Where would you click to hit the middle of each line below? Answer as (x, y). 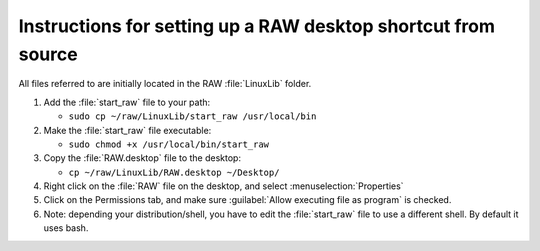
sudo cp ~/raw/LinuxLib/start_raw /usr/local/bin (192, 116)
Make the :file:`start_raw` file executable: (127, 130)
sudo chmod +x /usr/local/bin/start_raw (169, 144)
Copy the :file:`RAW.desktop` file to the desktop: (142, 158)
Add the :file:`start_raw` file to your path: (127, 102)
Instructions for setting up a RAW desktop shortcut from (256, 26)
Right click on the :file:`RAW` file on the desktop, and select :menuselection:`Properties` (223, 186)
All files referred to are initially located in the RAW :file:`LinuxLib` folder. (165, 84)
